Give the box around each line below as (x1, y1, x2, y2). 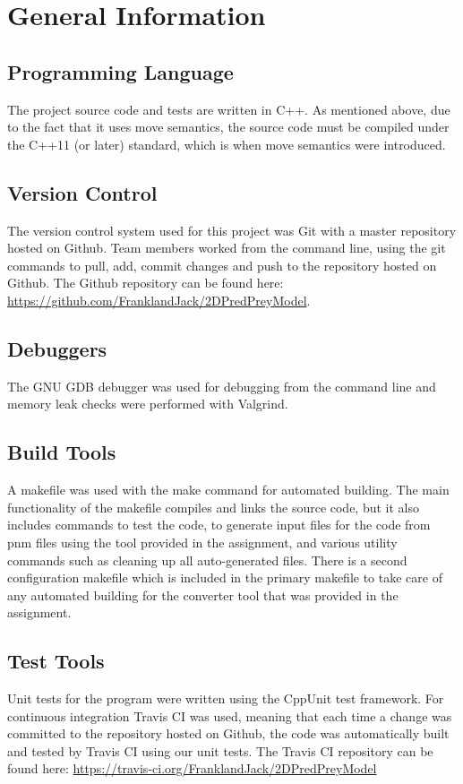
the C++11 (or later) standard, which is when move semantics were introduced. (7, 134, 446, 153)
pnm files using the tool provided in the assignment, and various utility (7, 532, 398, 551)
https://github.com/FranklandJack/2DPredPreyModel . (7, 290, 311, 309)
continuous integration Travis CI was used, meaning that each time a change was (7, 706, 452, 725)
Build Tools (7, 438, 116, 466)
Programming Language (7, 57, 234, 85)
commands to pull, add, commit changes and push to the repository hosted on (7, 255, 437, 274)
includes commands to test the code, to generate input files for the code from (7, 515, 431, 534)
